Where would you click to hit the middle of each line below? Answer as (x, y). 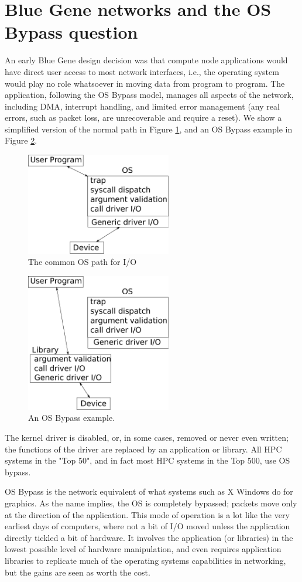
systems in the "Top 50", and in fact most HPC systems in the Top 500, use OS (147, 460)
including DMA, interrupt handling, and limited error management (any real (142, 106)
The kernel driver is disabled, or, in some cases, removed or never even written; (147, 437)
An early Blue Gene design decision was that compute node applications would (146, 60)
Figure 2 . (21, 140)
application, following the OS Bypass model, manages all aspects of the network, (149, 95)
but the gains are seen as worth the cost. (78, 572)
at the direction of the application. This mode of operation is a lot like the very (147, 514)
